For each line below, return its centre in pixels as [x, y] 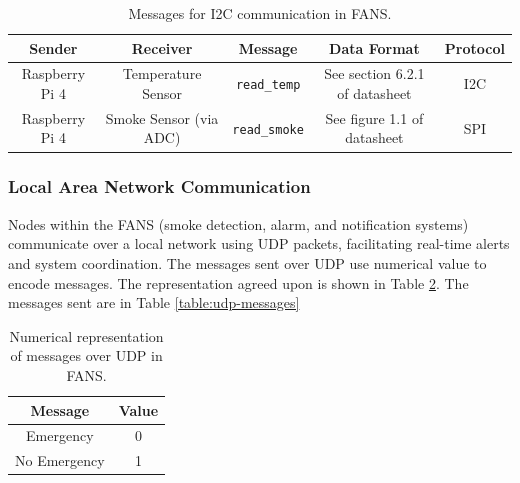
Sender [53, 47]
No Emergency [60, 460]
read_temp [268, 85]
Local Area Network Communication [159, 186]
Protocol [474, 47]
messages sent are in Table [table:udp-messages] [154, 302]
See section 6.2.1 [374, 73]
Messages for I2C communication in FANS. [260, 13]
